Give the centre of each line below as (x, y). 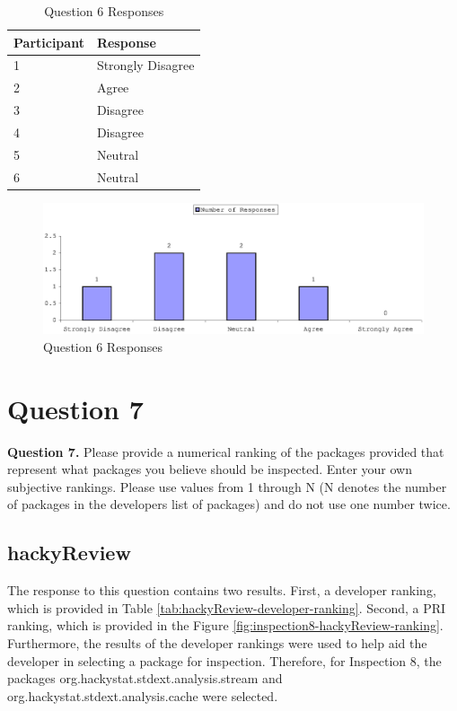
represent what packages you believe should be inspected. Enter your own (210, 469)
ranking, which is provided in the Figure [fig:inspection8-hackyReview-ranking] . (225, 625)
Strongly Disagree (145, 65)
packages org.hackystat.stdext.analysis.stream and (145, 678)
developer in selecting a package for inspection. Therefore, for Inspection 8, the (224, 660)
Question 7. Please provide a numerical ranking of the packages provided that (226, 451)
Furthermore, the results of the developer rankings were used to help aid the (217, 643)
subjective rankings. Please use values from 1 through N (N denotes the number (227, 486)
